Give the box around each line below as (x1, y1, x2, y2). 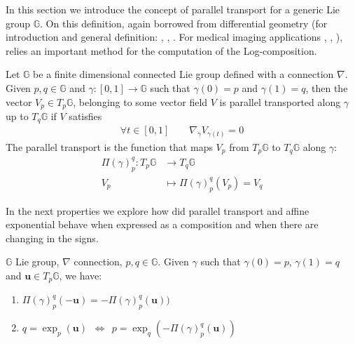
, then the (305, 80, 348, 95)
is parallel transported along (219, 94, 341, 109)
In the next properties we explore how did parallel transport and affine (6, 203, 309, 218)
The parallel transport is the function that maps (6, 140, 213, 154)
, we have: (59, 268, 102, 282)
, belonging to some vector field (73, 94, 208, 109)
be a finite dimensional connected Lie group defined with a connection (33, 67, 334, 81)
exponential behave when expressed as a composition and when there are (6, 217, 319, 232)
